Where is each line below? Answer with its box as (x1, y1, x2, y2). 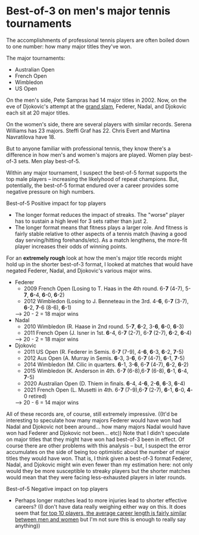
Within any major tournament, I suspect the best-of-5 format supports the (6, 169, 187, 176)
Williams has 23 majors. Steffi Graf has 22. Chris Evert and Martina (6, 127, 170, 134)
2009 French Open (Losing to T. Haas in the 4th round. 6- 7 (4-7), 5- (23, 285, 191, 292)
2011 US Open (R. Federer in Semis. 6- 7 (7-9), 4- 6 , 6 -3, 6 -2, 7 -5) (23, 348, 184, 355)
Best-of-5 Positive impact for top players (6, 200, 106, 207)
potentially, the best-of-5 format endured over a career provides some (6, 182, 179, 189)
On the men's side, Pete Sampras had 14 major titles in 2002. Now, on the (6, 97, 187, 104)
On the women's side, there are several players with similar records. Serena (6, 120, 192, 127)
